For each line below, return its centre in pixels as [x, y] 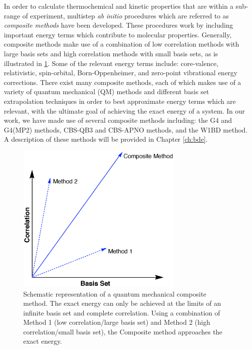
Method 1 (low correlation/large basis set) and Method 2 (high [117, 322]
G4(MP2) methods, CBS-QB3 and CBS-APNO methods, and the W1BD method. [126, 129]
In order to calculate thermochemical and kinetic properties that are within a [119, 6]
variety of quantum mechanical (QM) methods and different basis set [107, 91]
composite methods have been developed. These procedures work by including [118, 25]
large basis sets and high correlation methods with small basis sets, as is [111, 53]
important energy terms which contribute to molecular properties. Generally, [118, 34]
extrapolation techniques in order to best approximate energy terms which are [120, 101]
